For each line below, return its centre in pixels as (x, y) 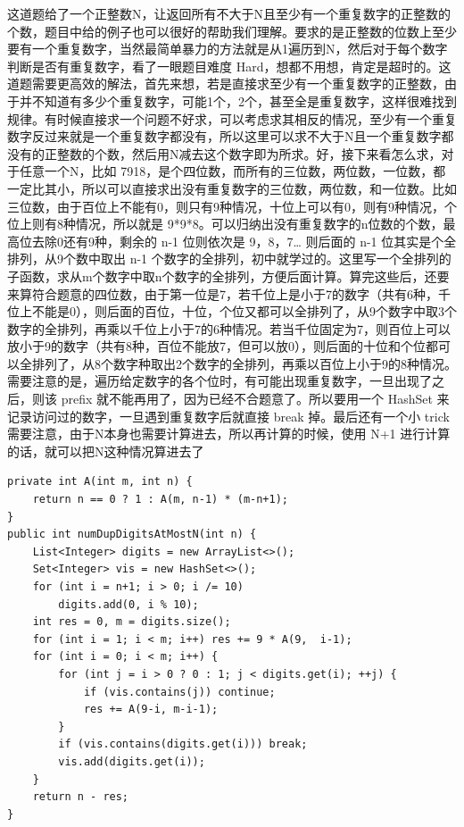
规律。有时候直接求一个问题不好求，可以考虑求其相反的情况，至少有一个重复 (232, 118)
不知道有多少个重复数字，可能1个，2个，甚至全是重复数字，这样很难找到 (244, 100)
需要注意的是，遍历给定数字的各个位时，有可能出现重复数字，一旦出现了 (220, 381)
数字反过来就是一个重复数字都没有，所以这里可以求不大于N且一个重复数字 (224, 136)
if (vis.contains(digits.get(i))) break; (183, 744)
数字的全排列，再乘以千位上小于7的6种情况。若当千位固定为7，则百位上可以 (229, 328)
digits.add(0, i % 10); (128, 604)
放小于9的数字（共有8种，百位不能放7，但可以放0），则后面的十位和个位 (216, 346)
